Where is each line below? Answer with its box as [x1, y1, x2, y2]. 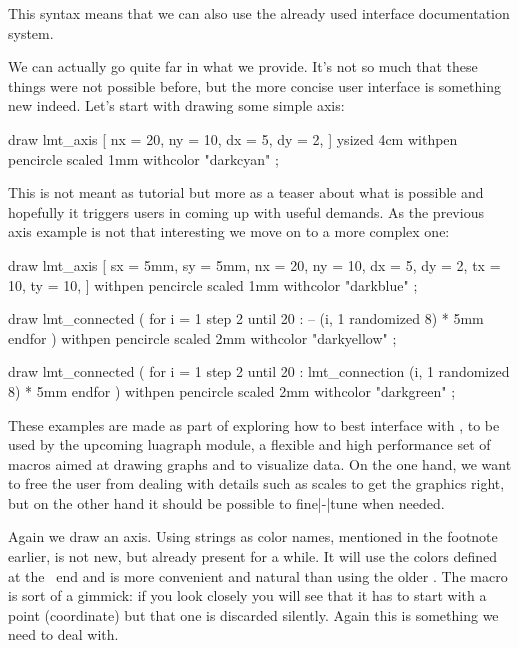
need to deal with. [8, 624, 119, 645]
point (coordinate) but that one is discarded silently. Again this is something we [8, 604, 499, 625]
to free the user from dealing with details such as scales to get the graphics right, [8, 473, 505, 494]
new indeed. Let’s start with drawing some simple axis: [8, 95, 345, 116]
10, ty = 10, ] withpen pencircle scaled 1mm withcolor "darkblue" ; [8, 274, 418, 295]
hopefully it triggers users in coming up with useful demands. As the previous [8, 201, 484, 222]
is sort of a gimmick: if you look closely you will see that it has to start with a [8, 585, 487, 606]
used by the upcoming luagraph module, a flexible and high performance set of [8, 434, 491, 455]
